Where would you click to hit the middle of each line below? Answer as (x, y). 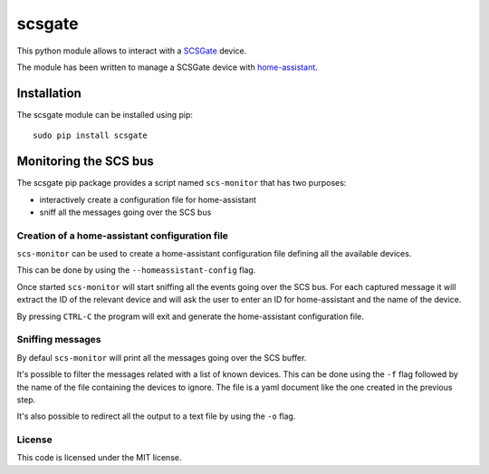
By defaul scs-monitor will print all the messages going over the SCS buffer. (162, 357)
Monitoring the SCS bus (85, 162)
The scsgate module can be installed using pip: (105, 114)
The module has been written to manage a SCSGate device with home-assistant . (168, 67)
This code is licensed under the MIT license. (99, 458)
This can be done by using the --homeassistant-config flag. (136, 270)
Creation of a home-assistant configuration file (122, 236)
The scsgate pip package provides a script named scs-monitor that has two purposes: (182, 183)
